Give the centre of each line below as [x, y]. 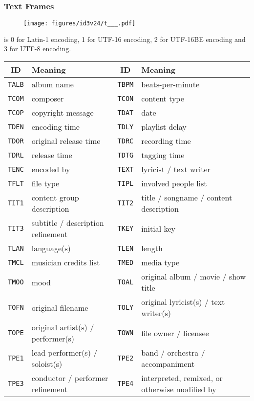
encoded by [51, 169]
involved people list [174, 183]
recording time [166, 141]
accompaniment [168, 364]
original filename [60, 307]
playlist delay [164, 127]
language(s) [51, 248]
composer [48, 99]
